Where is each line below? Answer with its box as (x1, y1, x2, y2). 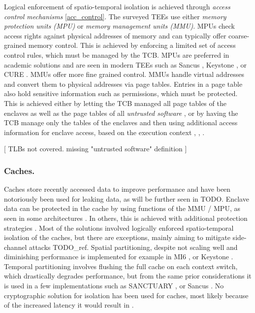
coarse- (228, 30, 250, 40)
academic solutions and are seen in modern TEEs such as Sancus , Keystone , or (4, 59, 247, 70)
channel (4, 242, 27, 252)
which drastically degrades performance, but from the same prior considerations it (4, 271, 252, 281)
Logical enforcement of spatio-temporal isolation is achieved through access (4, 1, 230, 11)
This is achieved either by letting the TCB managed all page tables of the (4, 98, 226, 108)
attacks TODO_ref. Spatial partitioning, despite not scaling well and (29, 242, 238, 252)
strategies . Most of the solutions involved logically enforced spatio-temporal (4, 222, 234, 233)
